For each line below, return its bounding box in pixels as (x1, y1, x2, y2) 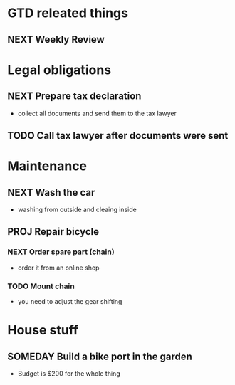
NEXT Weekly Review (7, 33, 105, 46)
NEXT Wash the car (7, 186, 95, 199)
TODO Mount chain (7, 281, 75, 291)
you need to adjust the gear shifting (17, 297, 122, 305)
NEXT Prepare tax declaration (7, 90, 142, 102)
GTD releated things (7, 5, 128, 21)
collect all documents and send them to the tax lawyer (17, 109, 177, 117)
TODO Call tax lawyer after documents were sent (7, 130, 229, 142)
